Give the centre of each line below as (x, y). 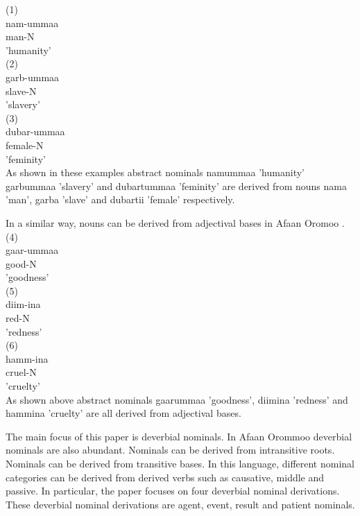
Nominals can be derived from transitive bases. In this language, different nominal (180, 463)
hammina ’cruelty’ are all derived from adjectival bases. (123, 413)
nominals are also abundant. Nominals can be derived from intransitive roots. (170, 450)
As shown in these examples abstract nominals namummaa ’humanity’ (155, 172)
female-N (25, 145)
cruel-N (21, 372)
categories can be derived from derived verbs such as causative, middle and (165, 477)
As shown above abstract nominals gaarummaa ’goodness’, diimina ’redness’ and (177, 399)
